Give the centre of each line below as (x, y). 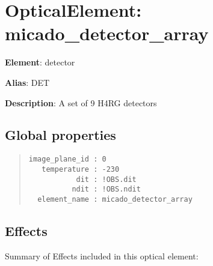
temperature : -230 (81, 169)
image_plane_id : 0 (67, 159)
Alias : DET (27, 82)
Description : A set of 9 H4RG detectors (81, 102)
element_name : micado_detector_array (115, 199)
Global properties (60, 135)
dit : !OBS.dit (106, 179)
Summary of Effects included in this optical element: (102, 255)
